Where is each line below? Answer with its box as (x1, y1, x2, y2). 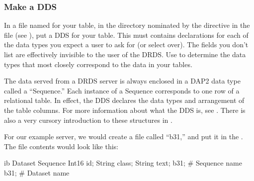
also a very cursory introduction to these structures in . (4, 114, 172, 125)
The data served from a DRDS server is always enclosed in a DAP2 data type (4, 76, 241, 86)
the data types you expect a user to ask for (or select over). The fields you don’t (4, 39, 249, 50)
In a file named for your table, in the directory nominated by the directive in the (4, 20, 250, 30)
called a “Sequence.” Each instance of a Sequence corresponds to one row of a (4, 85, 240, 95)
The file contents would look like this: (4, 141, 118, 151)
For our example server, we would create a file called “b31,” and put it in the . (4, 131, 243, 142)
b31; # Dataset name (4, 167, 70, 178)
